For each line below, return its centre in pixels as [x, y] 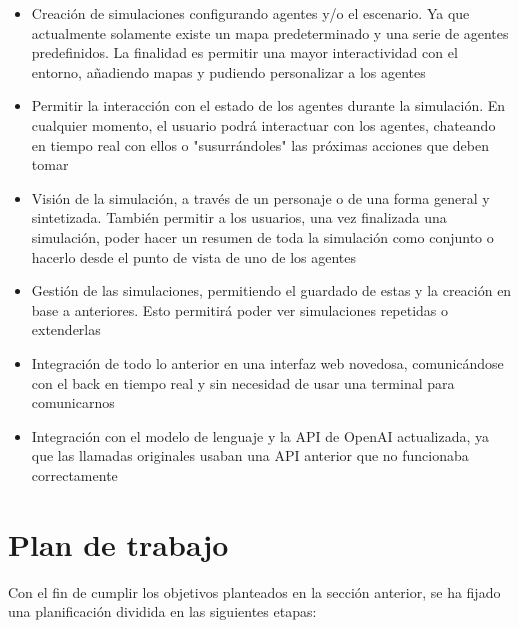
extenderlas [66, 329]
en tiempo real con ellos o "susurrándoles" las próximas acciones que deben [260, 144]
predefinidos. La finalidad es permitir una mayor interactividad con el [244, 52]
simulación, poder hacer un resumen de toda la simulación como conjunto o [262, 236]
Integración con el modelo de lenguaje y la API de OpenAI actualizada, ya [260, 435]
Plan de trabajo [118, 543]
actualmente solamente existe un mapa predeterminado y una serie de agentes [270, 32]
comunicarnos [73, 402]
